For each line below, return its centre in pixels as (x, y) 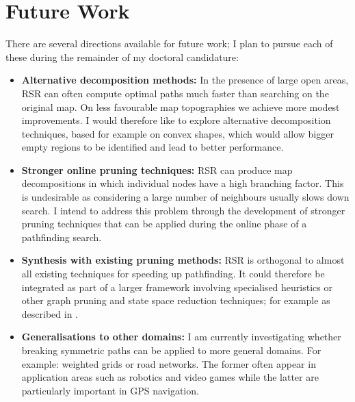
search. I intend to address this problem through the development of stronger (183, 210)
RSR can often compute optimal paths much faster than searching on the (175, 93)
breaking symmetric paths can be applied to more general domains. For (171, 350)
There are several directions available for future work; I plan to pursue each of (169, 43)
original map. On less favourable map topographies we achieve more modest (181, 106)
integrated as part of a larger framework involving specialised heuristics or (177, 287)
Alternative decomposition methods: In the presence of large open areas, (185, 80)
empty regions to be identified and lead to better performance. (153, 147)
